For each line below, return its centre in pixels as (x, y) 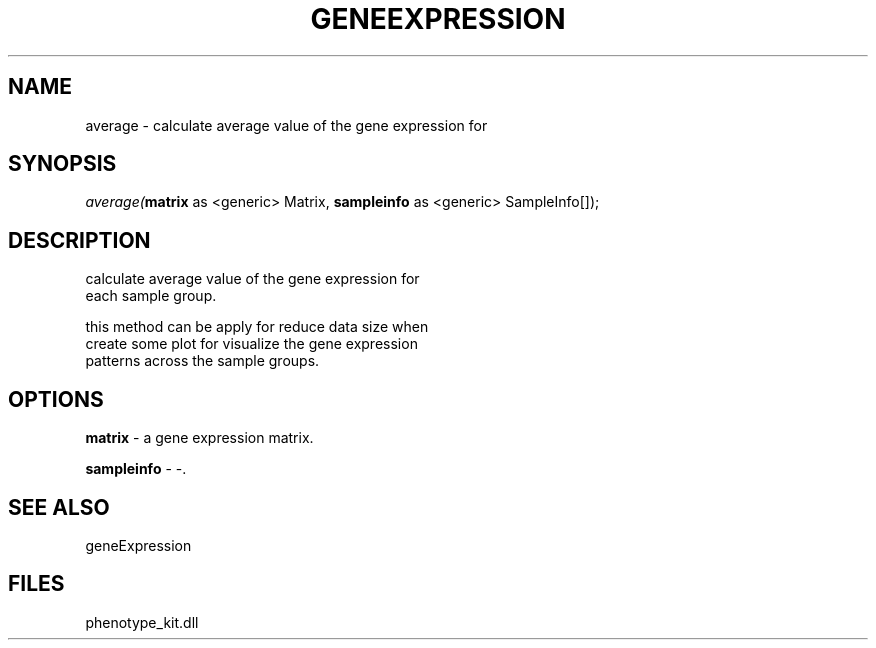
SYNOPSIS (62, 164)
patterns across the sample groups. (202, 361)
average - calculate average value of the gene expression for (286, 125)
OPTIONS (56, 399)
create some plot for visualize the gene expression (251, 344)
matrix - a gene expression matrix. (199, 438)
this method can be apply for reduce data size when (257, 327)
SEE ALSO (59, 507)
